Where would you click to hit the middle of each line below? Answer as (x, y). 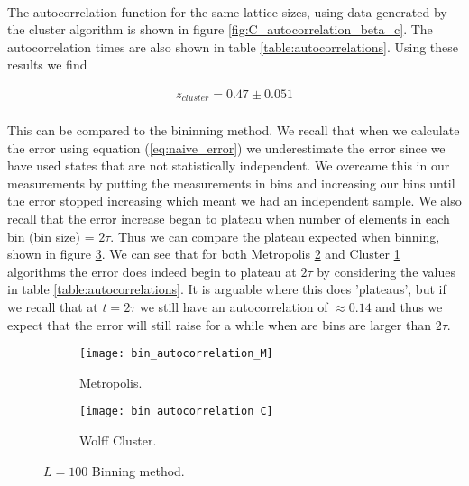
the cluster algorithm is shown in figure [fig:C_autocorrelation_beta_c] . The (220, 29)
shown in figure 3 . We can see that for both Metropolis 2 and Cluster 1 (204, 254)
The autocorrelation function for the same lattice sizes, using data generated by (227, 11)
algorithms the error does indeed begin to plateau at (152, 271)
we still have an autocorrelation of (234, 306)
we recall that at (53, 306)
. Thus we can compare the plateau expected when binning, (275, 236)
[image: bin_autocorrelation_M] (176, 354)
